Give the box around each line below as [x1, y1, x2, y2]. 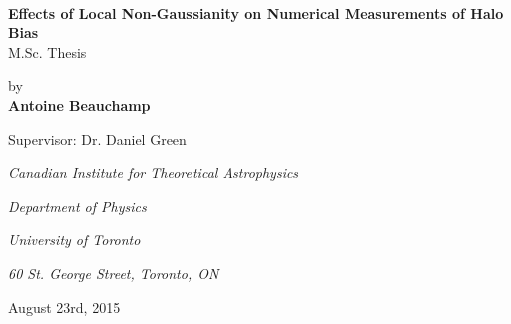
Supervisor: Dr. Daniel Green [8, 128, 187, 149]
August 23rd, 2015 [8, 296, 121, 317]
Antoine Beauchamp [8, 94, 151, 115]
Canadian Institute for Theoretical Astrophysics [8, 162, 299, 183]
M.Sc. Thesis [8, 41, 87, 62]
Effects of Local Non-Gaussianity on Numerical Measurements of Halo [8, 2, 504, 23]
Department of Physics [8, 195, 147, 216]
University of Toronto [8, 229, 141, 250]
